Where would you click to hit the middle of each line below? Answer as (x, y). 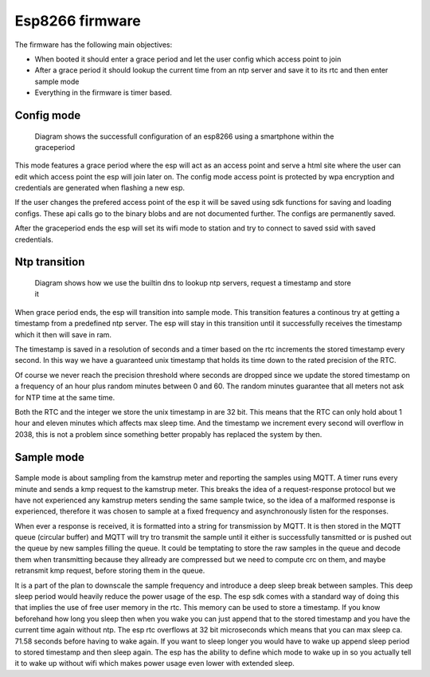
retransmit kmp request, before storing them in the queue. (110, 571)
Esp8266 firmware (78, 21)
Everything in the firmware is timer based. (104, 92)
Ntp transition (50, 262)
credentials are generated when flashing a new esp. (100, 188)
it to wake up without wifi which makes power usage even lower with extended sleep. (154, 663)
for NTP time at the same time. (65, 397)
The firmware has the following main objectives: (94, 45)
